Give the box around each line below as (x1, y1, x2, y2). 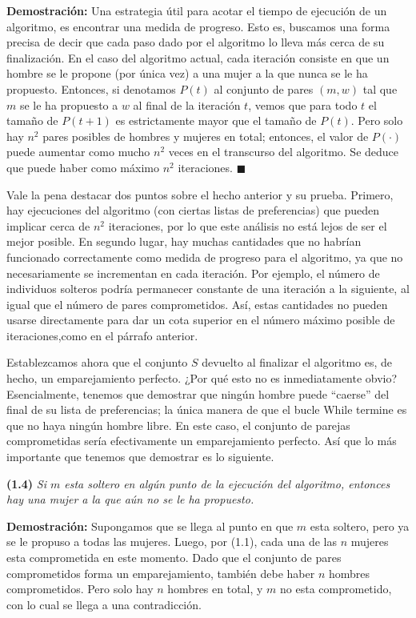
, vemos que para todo (248, 96, 358, 113)
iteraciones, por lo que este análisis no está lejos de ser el (108, 217, 387, 234)
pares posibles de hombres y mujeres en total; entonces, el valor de (42, 127, 369, 144)
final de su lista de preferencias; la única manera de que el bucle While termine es (6, 401, 407, 418)
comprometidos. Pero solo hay (6, 580, 154, 597)
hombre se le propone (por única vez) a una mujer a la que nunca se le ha (6, 65, 368, 82)
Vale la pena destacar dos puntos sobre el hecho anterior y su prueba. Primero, (6, 186, 394, 203)
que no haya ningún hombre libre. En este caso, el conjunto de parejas (6, 416, 350, 433)
